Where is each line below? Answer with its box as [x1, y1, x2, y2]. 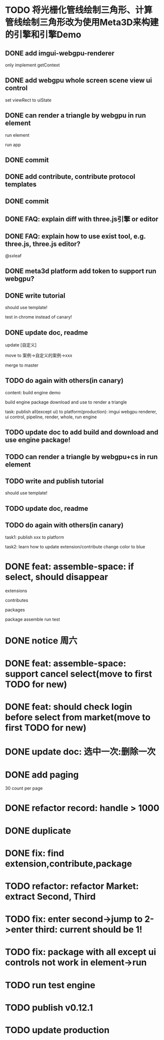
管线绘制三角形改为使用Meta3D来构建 [5, 17, 159, 28]
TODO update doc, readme [5, 504, 88, 512]
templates [5, 180, 37, 189]
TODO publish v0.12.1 [5, 1002, 93, 1013]
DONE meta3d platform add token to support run [5, 267, 157, 276]
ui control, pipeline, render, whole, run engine [5, 414, 97, 420]
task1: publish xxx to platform [5, 534, 64, 540]
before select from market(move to [5, 712, 151, 723]
